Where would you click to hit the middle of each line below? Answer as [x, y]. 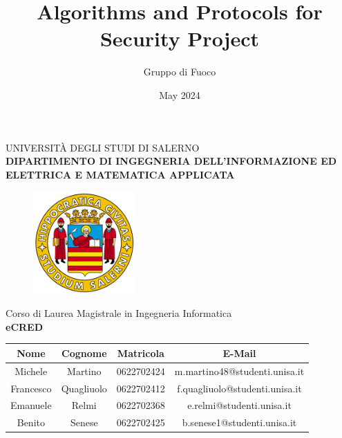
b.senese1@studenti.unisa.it [239, 422]
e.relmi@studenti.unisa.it [239, 405]
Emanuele [31, 405]
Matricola [141, 353]
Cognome [84, 353]
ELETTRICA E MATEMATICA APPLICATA [120, 174]
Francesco [31, 388]
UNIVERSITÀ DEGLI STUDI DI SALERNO [103, 147]
